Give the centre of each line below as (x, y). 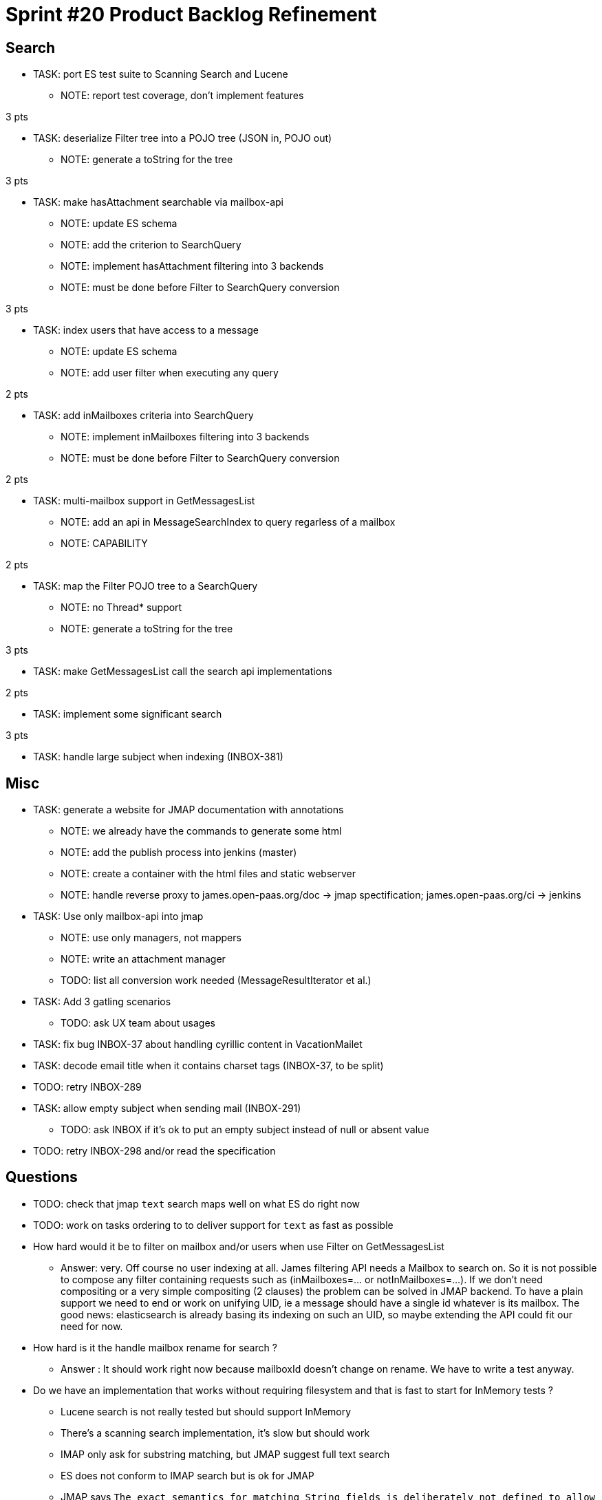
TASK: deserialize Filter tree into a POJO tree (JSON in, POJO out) (183, 138)
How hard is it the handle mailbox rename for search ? (155, 1347)
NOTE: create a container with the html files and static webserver (208, 874)
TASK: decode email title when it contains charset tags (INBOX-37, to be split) (208, 1066)
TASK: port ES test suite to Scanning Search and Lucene (161, 74)
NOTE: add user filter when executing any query (170, 373)
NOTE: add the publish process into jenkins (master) (179, 853)
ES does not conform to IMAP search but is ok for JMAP (187, 1475)
